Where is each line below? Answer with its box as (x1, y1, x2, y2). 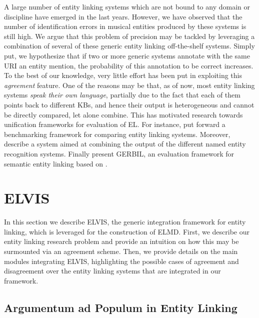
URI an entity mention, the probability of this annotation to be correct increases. (4, 60, 253, 70)
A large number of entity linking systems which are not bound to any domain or (4, 1, 250, 11)
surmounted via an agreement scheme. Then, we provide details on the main (4, 246, 238, 256)
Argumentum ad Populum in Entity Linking (4, 299, 237, 315)
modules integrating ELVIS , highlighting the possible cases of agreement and (4, 255, 239, 266)
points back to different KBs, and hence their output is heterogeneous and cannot (4, 99, 254, 109)
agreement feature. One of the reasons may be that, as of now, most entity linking (4, 79, 255, 90)
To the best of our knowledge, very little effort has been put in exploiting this (4, 70, 242, 80)
